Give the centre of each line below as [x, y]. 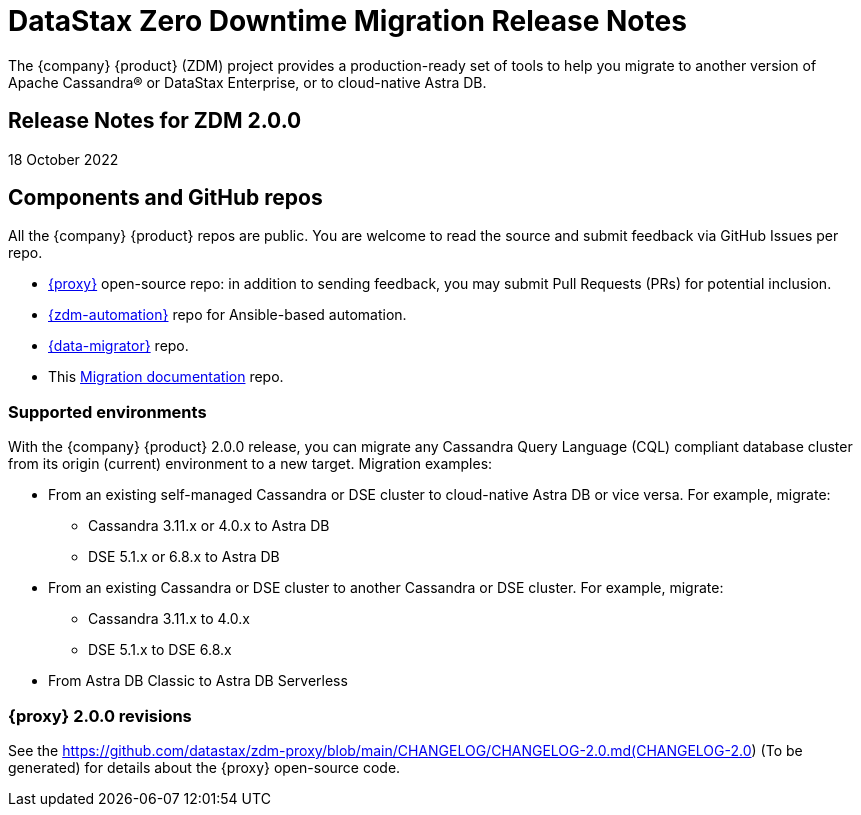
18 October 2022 [63, 159]
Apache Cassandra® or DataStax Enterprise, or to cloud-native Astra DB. [247, 82]
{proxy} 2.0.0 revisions [100, 715]
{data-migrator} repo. [118, 346]
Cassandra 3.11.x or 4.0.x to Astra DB [209, 526]
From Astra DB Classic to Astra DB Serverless [198, 681]
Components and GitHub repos [165, 198]
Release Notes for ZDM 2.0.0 [155, 121]
